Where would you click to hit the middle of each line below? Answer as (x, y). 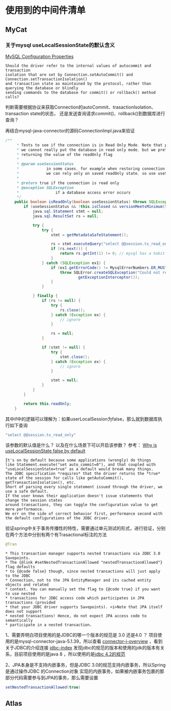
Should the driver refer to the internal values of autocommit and (78, 66)
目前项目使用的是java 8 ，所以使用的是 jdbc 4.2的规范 (70, 654)
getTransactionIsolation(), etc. (41, 483)
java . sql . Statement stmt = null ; (68, 212)
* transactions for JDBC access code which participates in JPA (75, 598)
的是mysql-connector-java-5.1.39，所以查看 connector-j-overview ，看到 (86, 641)
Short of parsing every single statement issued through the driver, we (84, 487)
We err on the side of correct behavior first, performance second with (84, 514)
